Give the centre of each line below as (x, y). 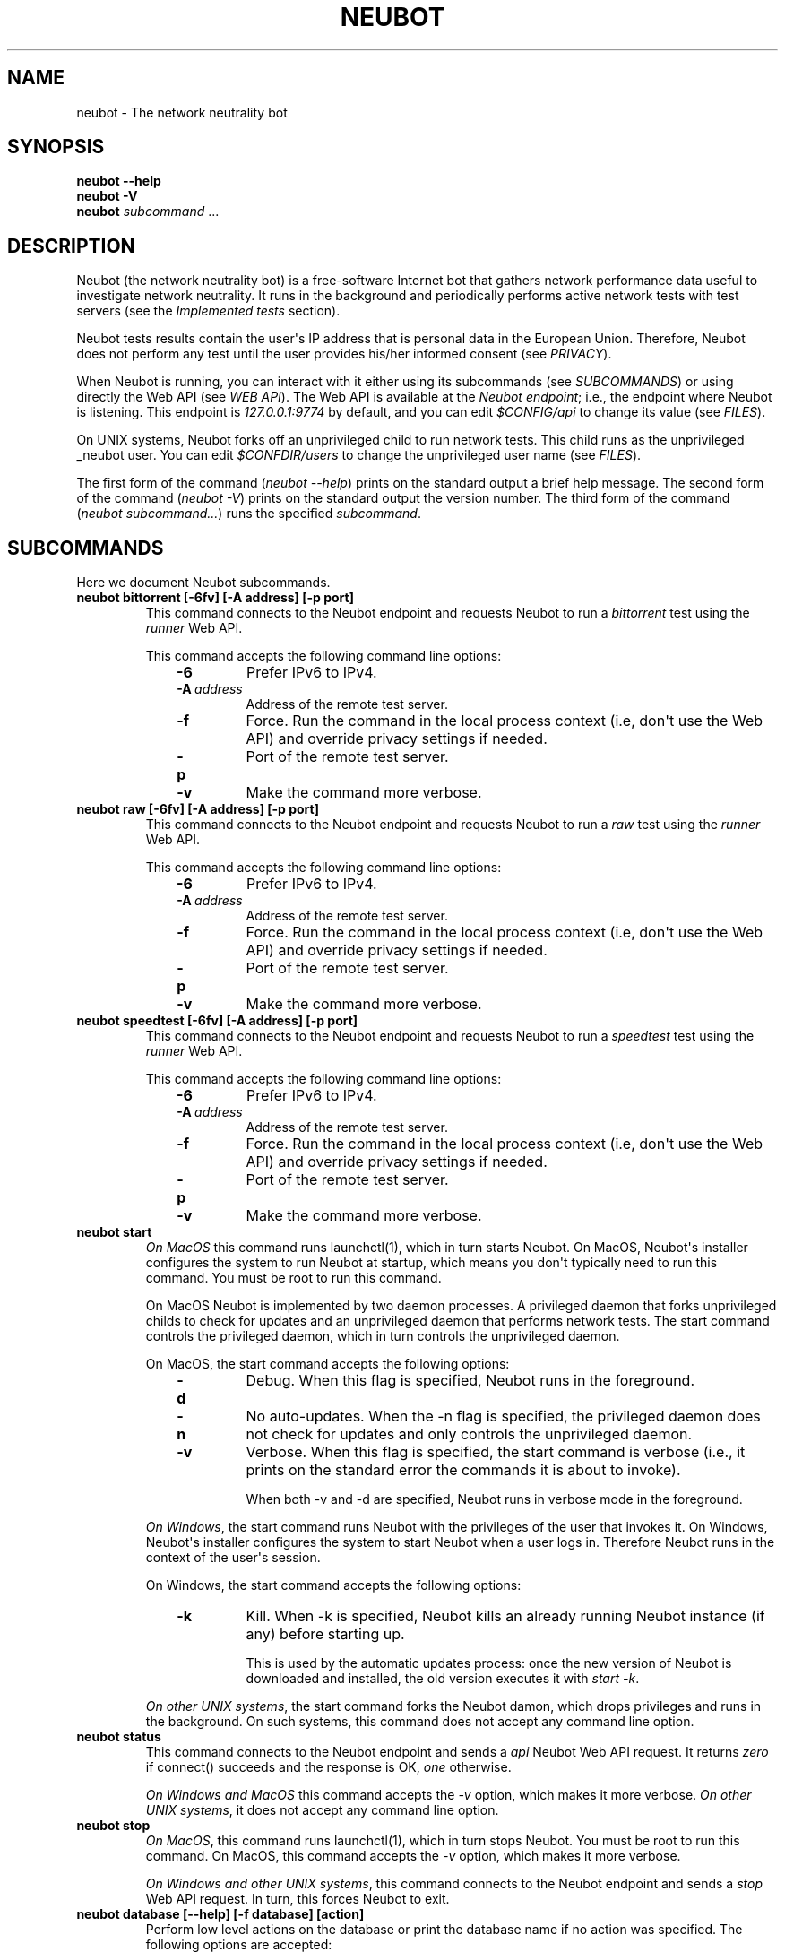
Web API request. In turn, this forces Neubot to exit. (298, 1899)
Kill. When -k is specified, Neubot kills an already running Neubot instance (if (505, 1616)
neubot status (119, 1737)
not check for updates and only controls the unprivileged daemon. (469, 1434)
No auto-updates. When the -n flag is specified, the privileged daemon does (503, 1416)
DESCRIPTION (71, 246)
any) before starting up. (325, 1634)
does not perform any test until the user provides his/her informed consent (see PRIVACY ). (344, 354)
